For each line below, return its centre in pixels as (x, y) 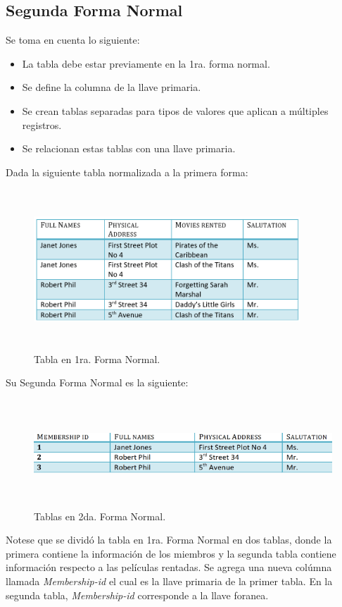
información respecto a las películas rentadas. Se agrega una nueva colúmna (169, 567)
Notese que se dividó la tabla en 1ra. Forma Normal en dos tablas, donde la (169, 540)
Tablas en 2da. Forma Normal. (100, 516)
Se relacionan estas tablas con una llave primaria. (129, 148)
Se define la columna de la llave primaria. (112, 87)
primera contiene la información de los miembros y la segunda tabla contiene (171, 553)
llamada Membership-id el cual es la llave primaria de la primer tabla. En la (169, 581)
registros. (42, 124)
